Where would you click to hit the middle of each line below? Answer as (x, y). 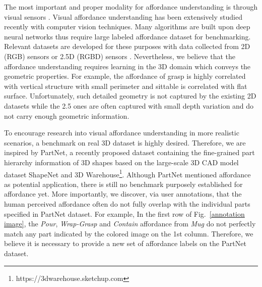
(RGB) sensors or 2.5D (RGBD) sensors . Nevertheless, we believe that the (120, 56)
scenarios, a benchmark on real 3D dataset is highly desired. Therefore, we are (125, 142)
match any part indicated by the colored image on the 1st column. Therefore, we (129, 233)
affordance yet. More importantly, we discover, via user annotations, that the (123, 194)
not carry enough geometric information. (67, 115)
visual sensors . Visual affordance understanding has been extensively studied (123, 16)
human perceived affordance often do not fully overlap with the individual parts (127, 203)
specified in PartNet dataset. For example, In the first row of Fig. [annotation (124, 213)
